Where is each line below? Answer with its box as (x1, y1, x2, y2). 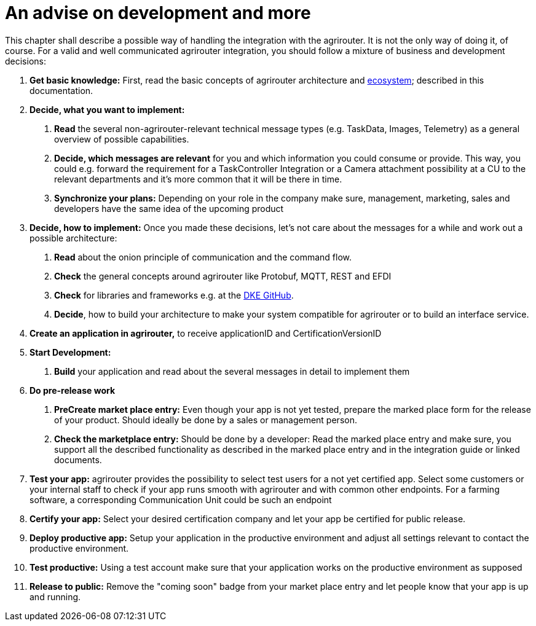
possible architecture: (30, 232, 117, 243)
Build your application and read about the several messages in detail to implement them (54, 366, 410, 377)
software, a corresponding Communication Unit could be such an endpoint (30, 494, 332, 505)
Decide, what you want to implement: (30, 104, 185, 115)
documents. (54, 454, 102, 465)
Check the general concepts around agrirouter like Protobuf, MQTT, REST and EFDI (54, 270, 392, 281)
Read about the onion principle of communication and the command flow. (54, 251, 352, 262)
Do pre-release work (30, 385, 116, 396)
